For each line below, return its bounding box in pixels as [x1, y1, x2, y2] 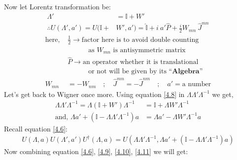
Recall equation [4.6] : [4, 123, 68, 133]
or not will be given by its [88, 68, 167, 75]
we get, [212, 89, 234, 99]
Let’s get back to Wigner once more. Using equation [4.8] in [4, 89, 185, 99]
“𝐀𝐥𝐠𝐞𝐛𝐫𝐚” [169, 68, 203, 75]
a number [182, 81, 211, 88]
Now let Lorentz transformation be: [4, 1, 111, 11]
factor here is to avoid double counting [81, 36, 199, 43]
